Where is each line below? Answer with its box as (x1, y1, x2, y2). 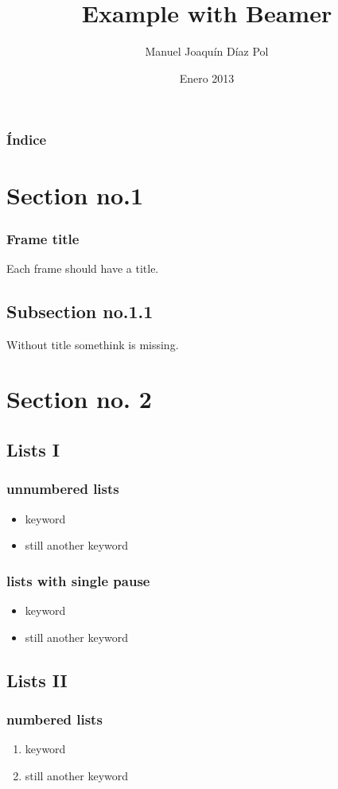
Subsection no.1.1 (6, 298, 153, 323)
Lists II (6, 667, 68, 692)
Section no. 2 (6, 383, 152, 415)
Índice (6, 130, 47, 150)
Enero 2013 (179, 69, 235, 86)
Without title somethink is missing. (6, 336, 179, 352)
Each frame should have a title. (6, 259, 159, 276)
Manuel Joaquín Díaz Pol (145, 43, 269, 60)
